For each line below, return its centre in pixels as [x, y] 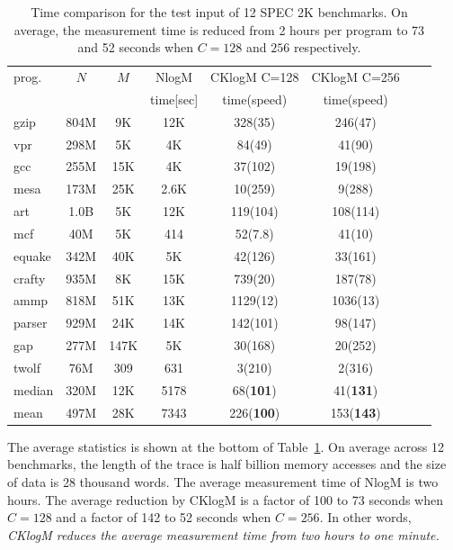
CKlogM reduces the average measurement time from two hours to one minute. [223, 534]
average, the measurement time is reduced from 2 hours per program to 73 [219, 29]
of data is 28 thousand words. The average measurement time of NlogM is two [223, 481]
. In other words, [365, 517]
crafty [30, 278]
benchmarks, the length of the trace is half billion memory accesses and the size [227, 464]
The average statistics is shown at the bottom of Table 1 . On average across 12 [226, 446]
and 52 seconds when [136, 47]
